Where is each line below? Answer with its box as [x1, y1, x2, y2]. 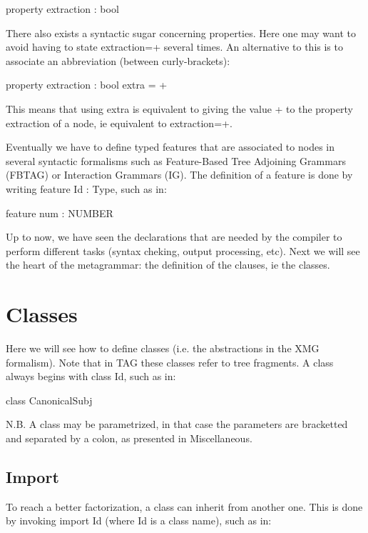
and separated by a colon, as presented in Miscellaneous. [6, 431, 252, 445]
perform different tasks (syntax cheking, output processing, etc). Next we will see [6, 243, 360, 258]
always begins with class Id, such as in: [6, 369, 176, 384]
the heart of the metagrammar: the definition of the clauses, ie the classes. [6, 257, 330, 272]
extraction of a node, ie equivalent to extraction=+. [6, 115, 232, 130]
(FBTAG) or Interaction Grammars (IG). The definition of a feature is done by [6, 167, 353, 182]
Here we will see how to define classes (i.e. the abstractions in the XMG [6, 341, 320, 356]
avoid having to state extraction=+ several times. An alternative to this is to [6, 39, 343, 54]
